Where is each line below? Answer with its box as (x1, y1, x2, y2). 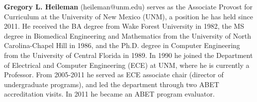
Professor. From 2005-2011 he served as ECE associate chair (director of (4, 69, 224, 80)
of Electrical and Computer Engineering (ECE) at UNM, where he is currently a (4, 59, 250, 70)
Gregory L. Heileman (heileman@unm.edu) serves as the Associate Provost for (4, 1, 253, 11)
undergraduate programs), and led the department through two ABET (4, 79, 219, 89)
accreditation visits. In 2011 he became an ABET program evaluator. (4, 89, 215, 99)
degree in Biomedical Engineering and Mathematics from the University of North (4, 30, 251, 41)
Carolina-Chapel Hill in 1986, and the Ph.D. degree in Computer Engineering (4, 40, 240, 51)
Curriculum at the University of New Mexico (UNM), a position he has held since (4, 11, 253, 21)
